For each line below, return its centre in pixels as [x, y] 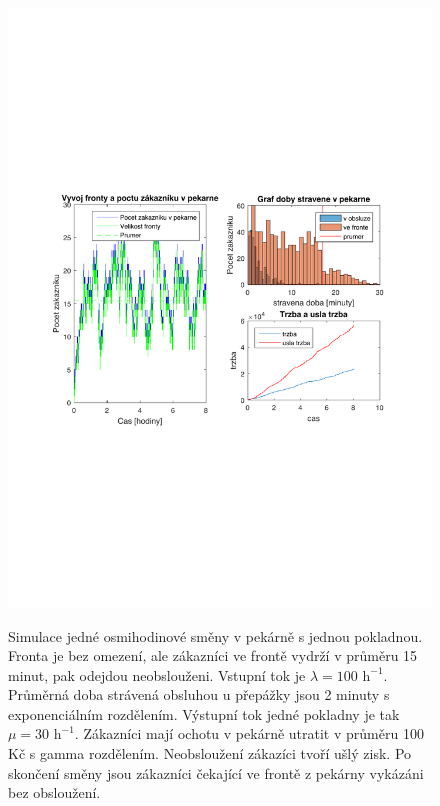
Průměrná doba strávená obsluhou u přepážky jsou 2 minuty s [199, 694]
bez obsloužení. [54, 792]
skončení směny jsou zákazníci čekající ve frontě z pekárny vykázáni [216, 772]
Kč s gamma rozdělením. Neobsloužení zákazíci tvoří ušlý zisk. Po [210, 753]
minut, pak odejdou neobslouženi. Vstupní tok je [157, 674]
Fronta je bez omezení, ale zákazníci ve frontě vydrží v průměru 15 [213, 655]
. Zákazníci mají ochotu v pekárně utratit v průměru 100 [249, 733]
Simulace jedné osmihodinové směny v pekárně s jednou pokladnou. [215, 635]
